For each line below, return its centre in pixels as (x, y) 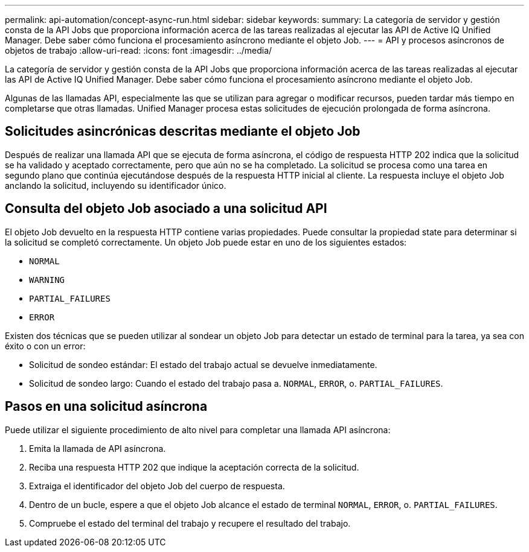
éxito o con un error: (45, 346)
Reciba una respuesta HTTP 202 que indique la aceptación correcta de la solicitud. (194, 467)
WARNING (47, 280)
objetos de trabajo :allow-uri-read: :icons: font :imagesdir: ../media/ (139, 50)
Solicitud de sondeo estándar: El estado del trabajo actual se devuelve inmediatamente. (203, 364)
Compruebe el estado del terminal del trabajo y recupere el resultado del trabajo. (190, 523)
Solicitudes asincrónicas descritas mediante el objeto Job (183, 132)
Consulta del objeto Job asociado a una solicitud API (166, 209)
